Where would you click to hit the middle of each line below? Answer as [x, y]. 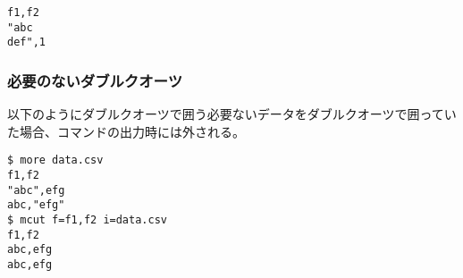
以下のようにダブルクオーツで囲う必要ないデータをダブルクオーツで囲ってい [232, 114]
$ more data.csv [55, 160]
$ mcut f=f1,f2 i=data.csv [87, 220]
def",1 [26, 42]
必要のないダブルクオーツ [95, 80]
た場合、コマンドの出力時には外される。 [126, 131]
